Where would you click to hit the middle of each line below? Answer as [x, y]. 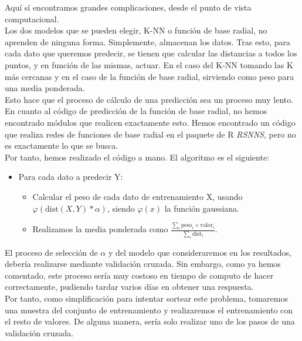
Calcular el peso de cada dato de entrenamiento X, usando [138, 196]
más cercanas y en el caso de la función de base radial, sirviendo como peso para [149, 76]
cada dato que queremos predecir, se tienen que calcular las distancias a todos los [151, 53]
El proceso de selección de [51, 252]
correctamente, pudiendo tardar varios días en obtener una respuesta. [129, 287]
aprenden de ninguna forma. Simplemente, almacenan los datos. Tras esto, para [147, 41]
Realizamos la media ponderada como [100, 229]
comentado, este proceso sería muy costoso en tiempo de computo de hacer [139, 275]
